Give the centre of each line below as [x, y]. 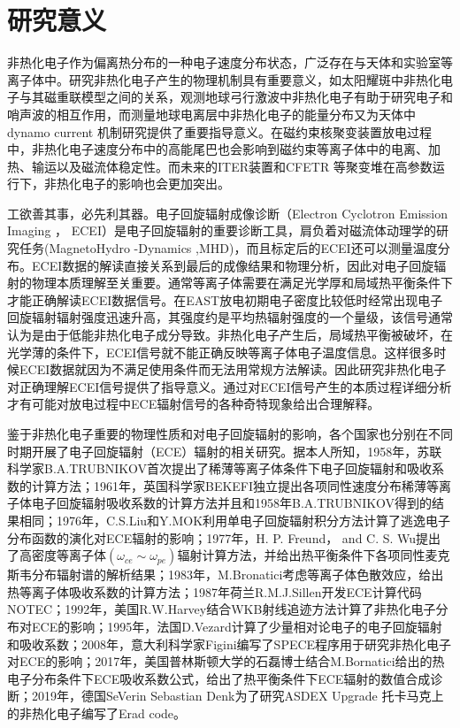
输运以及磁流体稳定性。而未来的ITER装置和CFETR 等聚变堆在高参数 [232, 166]
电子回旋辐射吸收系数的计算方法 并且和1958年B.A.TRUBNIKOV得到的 [232, 503]
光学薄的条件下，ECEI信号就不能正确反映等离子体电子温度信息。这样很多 [221, 352]
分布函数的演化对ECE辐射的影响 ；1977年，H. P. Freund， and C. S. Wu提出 [224, 537]
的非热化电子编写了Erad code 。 [97, 713]
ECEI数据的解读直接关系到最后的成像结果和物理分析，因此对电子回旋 [233, 265]
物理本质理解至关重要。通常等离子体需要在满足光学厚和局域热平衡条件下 [242, 283]
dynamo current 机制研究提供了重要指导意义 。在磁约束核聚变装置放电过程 [219, 131]
